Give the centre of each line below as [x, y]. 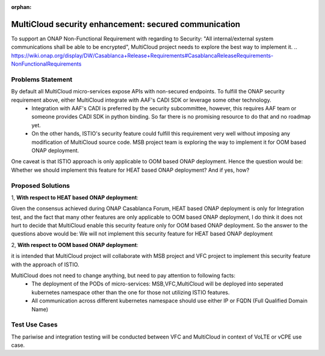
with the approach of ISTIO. [45, 264]
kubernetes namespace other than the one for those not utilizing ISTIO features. [131, 292]
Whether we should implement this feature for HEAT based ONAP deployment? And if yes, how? [130, 170]
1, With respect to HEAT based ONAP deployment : [75, 197]
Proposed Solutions [41, 186]
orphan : [21, 7]
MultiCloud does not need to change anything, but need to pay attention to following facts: [123, 275]
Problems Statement [42, 80]
